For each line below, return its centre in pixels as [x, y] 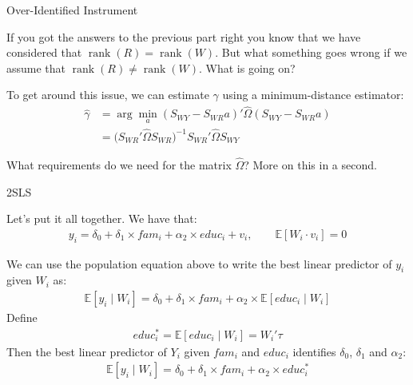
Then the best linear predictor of [87, 351]
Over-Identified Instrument [72, 10]
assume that [36, 67]
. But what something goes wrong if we [311, 52]
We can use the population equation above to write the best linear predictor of [199, 263]
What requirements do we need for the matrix [119, 164]
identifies [314, 351]
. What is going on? [247, 67]
